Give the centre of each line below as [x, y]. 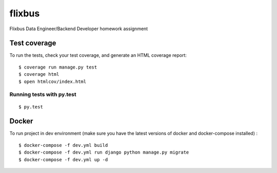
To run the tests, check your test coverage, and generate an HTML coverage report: [98, 55]
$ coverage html [39, 74]
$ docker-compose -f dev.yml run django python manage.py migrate [104, 153]
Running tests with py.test [43, 95]
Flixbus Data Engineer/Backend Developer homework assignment [79, 29]
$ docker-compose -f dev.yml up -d [63, 159]
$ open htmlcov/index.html [53, 81]
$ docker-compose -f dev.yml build [63, 145]
